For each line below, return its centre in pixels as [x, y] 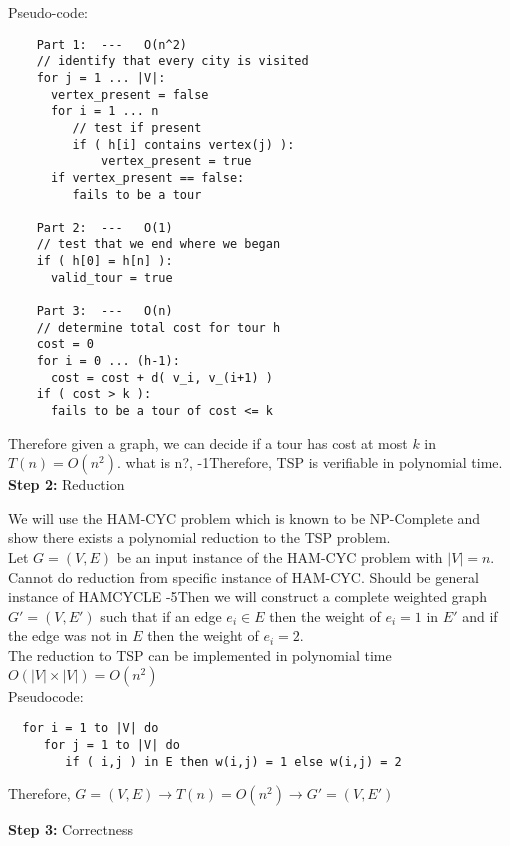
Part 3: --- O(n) [104, 311]
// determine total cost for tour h [158, 327]
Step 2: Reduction [66, 484]
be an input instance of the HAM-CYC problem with [279, 557]
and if [480, 615]
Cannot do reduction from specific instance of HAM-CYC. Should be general [243, 576]
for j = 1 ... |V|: [101, 77]
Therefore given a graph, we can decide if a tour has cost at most [208, 442]
